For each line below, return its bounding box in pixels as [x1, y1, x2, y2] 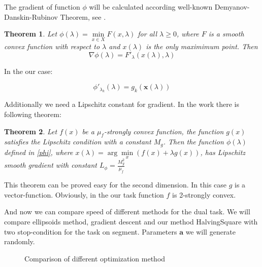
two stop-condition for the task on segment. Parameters [4, 226, 177, 237]
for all [138, 28, 157, 39]
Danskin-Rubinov [4, 11, 58, 22]
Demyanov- [214, 2, 250, 12]
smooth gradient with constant [4, 160, 97, 170]
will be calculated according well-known [89, 2, 213, 12]
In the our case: [4, 66, 53, 77]
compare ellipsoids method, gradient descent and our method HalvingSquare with [4, 216, 258, 226]
